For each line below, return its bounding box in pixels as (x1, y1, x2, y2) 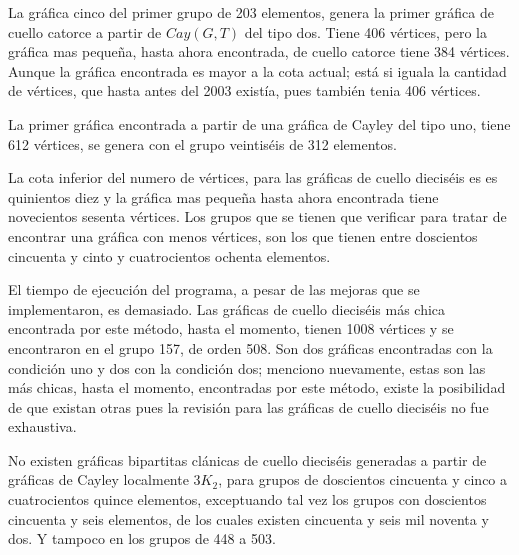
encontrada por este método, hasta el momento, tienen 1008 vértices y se (8, 318, 454, 339)
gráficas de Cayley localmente (8, 469, 189, 490)
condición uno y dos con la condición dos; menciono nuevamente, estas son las (8, 357, 486, 378)
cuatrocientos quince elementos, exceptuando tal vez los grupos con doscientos (8, 489, 487, 510)
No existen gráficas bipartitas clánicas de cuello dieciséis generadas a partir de (8, 449, 487, 470)
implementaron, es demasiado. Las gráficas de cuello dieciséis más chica (8, 298, 446, 319)
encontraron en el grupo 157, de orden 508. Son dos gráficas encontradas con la (8, 337, 493, 358)
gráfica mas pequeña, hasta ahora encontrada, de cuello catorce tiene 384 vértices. (8, 41, 510, 62)
